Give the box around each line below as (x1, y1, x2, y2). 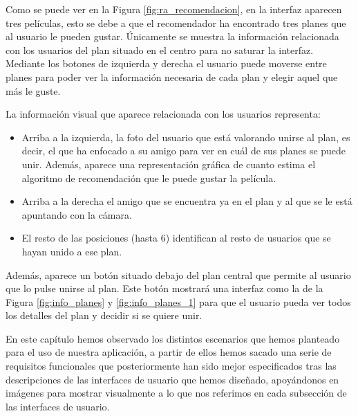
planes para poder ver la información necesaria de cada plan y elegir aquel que (6, 69, 338, 84)
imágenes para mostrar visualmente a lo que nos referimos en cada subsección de (6, 386, 347, 400)
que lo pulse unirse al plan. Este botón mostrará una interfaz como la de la (6, 281, 323, 296)
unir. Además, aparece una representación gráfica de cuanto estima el (21, 156, 316, 171)
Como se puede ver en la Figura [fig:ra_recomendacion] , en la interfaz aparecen (6, 2, 342, 16)
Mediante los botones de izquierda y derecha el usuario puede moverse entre (6, 56, 327, 71)
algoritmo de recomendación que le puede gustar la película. (21, 170, 276, 185)
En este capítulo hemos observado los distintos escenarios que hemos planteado (6, 331, 340, 345)
